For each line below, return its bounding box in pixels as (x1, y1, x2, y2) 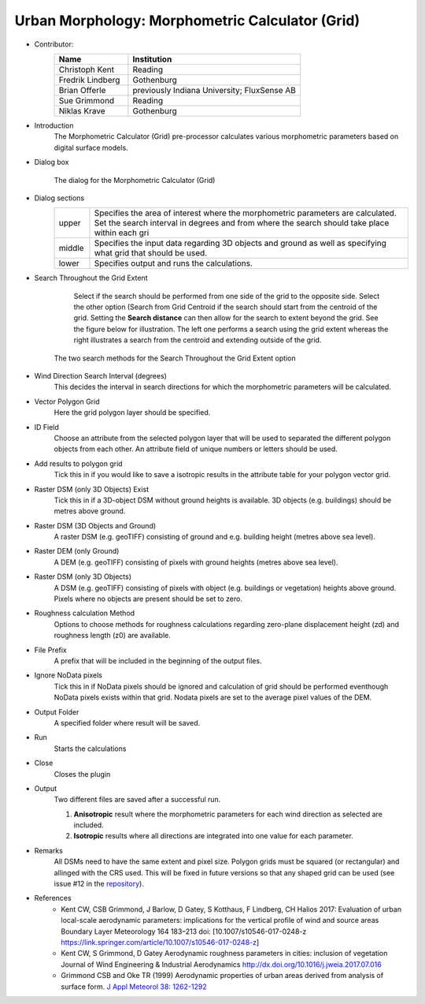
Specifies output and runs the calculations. (94, 258, 253, 269)
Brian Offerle (58, 84, 106, 95)
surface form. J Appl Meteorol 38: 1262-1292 (61, 982, 208, 991)
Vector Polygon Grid (34, 397, 100, 406)
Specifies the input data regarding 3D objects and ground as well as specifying (94, 237, 387, 248)
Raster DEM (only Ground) (34, 547, 120, 556)
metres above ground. (54, 506, 126, 516)
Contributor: (34, 39, 74, 49)
